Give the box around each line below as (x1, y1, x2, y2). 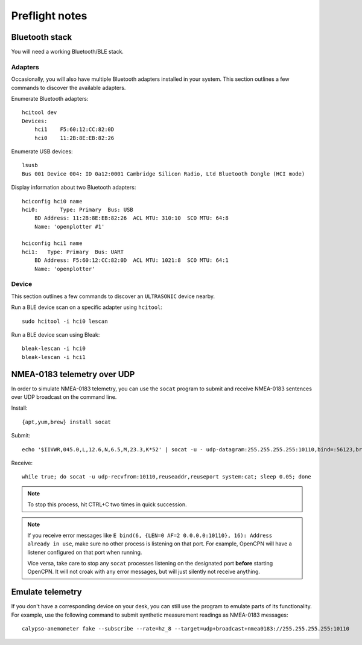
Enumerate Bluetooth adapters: (11, 95, 89, 102)
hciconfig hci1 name (22, 240, 83, 247)
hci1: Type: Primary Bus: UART (22, 248, 124, 255)
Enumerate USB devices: (11, 148, 73, 155)
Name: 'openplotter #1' (34, 223, 105, 230)
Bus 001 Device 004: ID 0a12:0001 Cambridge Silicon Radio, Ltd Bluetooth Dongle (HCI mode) (22, 170, 305, 177)
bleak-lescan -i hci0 (22, 345, 86, 352)
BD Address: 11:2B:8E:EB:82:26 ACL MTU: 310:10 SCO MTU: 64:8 (34, 215, 229, 221)
